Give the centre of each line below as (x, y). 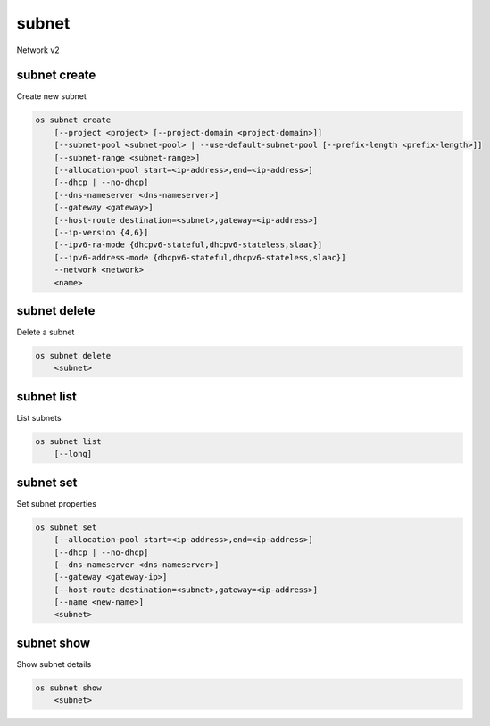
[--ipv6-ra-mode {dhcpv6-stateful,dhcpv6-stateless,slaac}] (188, 245)
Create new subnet (51, 96)
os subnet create (73, 120)
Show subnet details (54, 664)
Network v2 (38, 50)
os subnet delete (73, 355)
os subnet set (66, 527)
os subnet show (68, 688)
